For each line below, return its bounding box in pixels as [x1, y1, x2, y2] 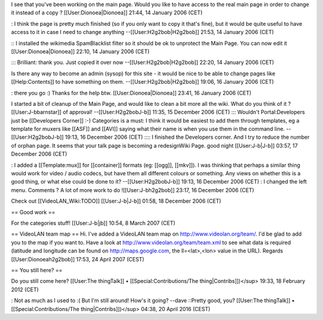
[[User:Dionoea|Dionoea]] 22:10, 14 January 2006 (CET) [11, 48, 150, 55]
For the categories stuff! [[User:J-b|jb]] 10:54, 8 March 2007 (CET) [11, 219, 176, 227]
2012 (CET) [11, 286, 39, 293]
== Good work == [11, 208, 56, 215]
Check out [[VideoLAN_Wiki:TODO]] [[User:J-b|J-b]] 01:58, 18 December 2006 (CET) [11, 197, 221, 205]
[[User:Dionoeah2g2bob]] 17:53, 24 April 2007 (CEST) [11, 255, 145, 263]
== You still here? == [11, 266, 63, 273]
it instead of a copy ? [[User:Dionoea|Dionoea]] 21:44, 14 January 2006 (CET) [11, 9, 203, 16]
